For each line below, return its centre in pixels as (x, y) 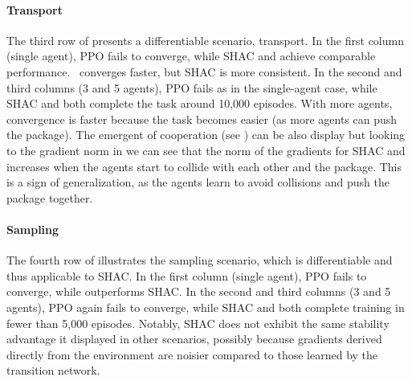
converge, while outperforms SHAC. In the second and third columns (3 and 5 (199, 291)
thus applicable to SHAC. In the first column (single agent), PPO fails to (187, 275)
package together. (50, 197)
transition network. (53, 370)
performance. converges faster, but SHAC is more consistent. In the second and (204, 71)
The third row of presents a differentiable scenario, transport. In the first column (205, 40)
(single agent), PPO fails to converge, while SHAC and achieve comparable (191, 56)
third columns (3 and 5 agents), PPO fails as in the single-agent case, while (192, 87)
